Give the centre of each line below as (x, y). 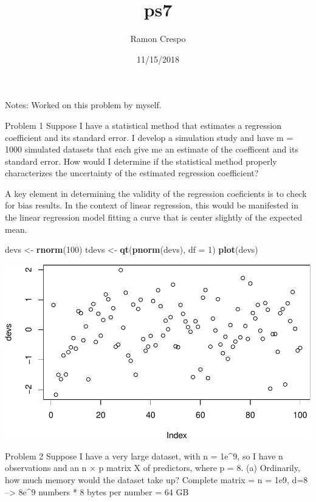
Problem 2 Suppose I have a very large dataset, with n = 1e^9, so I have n (144, 456)
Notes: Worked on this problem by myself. (83, 105)
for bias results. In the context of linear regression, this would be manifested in (152, 205)
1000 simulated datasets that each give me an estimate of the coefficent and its (152, 149)
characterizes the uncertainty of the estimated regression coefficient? (132, 173)
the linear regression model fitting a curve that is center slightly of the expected (154, 217)
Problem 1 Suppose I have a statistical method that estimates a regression (143, 125)
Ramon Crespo (158, 39)
